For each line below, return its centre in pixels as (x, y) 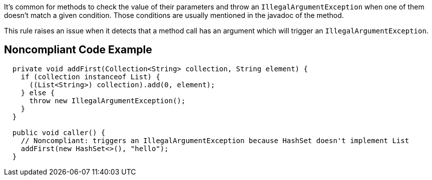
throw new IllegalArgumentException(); (107, 100)
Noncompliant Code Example (78, 50)
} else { (38, 92)
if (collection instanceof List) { (90, 77)
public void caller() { (59, 132)
